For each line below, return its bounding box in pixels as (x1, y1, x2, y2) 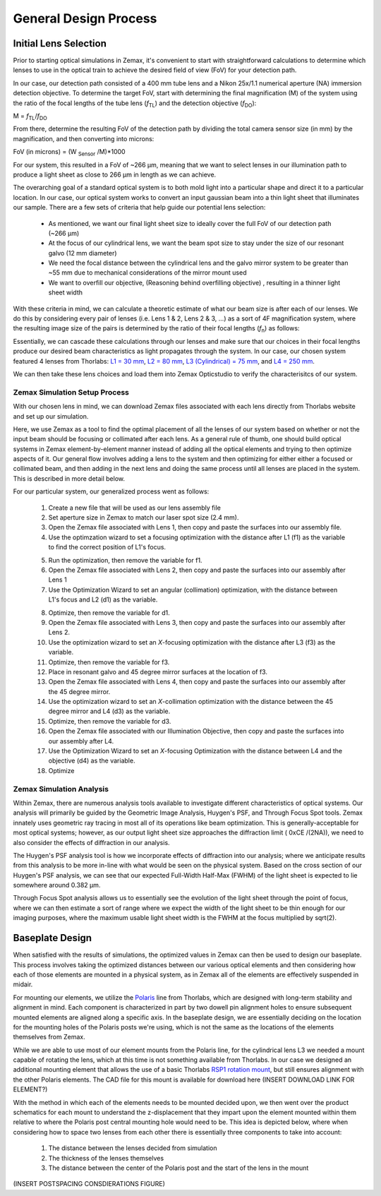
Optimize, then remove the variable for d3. (48, 717, 171, 725)
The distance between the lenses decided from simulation (48, 1144, 217, 1152)
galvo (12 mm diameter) (48, 249, 117, 257)
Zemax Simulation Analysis (13, 784, 109, 794)
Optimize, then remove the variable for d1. (48, 608, 171, 617)
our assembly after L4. (48, 736, 114, 745)
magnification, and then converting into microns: (13, 134, 155, 143)
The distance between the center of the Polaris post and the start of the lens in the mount (48, 1164, 309, 1172)
